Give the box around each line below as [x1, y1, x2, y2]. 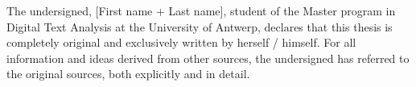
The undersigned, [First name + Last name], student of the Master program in [6, 2, 396, 19]
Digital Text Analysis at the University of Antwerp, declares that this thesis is [6, 18, 393, 35]
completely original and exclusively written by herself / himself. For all [6, 34, 356, 51]
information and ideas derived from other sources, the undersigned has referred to [6, 49, 410, 66]
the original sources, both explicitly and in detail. [6, 65, 250, 82]
